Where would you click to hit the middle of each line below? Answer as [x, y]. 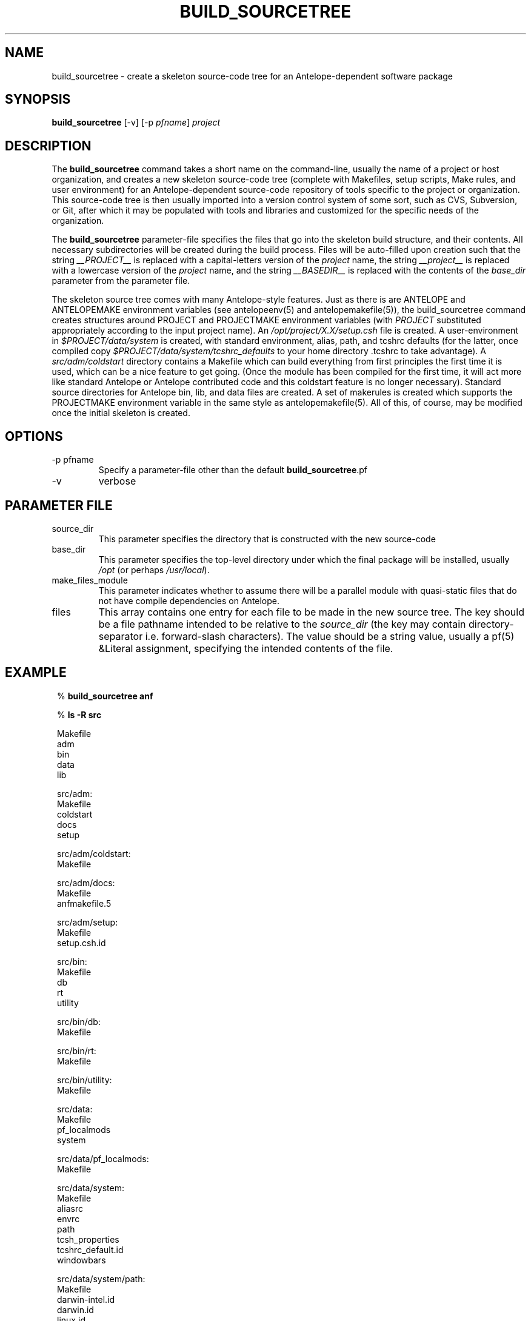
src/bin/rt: [77, 1050]
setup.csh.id [82, 943]
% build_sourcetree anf [105, 696]
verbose [117, 481]
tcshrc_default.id [90, 1249]
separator [121, 636]
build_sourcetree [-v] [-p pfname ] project [136, 123]
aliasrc [70, 1208]
